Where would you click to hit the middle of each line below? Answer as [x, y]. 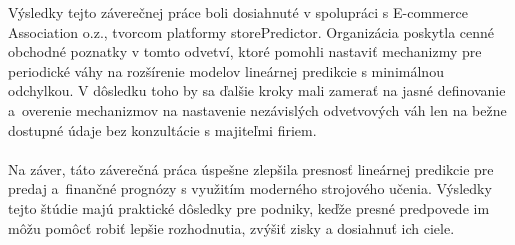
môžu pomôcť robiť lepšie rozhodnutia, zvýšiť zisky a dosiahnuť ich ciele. [231, 227]
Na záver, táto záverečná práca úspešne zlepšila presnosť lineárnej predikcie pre [251, 168]
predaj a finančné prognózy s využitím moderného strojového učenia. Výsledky [250, 188]
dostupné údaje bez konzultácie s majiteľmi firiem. [162, 129]
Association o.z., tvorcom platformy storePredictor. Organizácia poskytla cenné [251, 31]
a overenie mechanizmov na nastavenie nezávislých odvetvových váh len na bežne [257, 109]
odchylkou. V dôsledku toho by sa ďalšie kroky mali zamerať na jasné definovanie [257, 90]
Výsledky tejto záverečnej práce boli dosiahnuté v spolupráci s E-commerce [238, 12]
